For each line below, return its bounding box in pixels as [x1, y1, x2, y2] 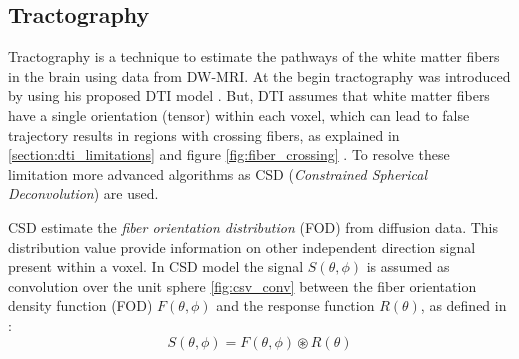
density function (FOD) [8, 295, 153, 316]
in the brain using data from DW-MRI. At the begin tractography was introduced [8, 65, 511, 86]
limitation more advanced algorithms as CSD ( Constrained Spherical [8, 163, 427, 184]
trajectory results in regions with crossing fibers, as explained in [8, 124, 400, 145]
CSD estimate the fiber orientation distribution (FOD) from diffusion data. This [8, 216, 499, 237]
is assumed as [366, 256, 450, 277]
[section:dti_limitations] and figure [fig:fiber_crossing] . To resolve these [8, 144, 450, 165]
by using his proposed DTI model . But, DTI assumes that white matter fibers [8, 85, 490, 106]
